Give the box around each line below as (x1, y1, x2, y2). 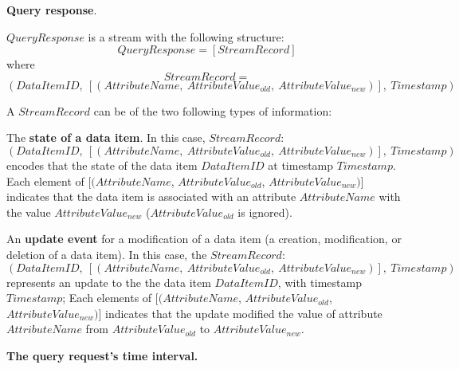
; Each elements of (62, 289, 152, 306)
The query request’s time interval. (6, 347, 198, 363)
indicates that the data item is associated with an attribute (6, 188, 296, 205)
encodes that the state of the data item (6, 156, 198, 173)
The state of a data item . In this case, (6, 129, 206, 146)
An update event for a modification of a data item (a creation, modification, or (6, 230, 402, 247)
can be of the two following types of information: (93, 102, 332, 119)
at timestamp (268, 156, 334, 173)
